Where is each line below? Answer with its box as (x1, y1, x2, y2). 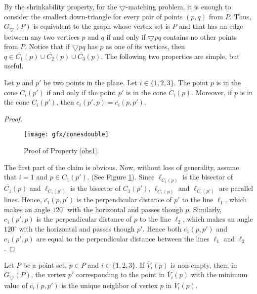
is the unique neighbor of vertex (61, 280, 158, 290)
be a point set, (23, 259, 67, 270)
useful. (4, 60, 24, 71)
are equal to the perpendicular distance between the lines (36, 233, 210, 243)
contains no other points (163, 31, 237, 42)
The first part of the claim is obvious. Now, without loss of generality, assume (4, 162, 239, 172)
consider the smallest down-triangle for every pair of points (4, 11, 183, 21)
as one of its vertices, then (105, 41, 185, 52)
